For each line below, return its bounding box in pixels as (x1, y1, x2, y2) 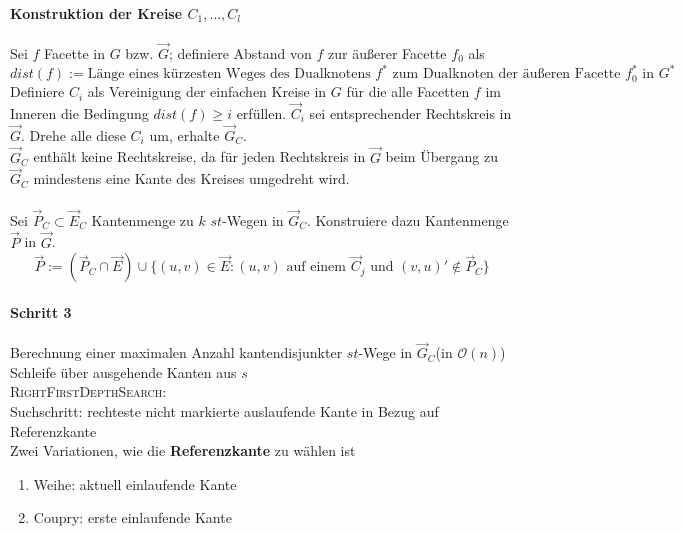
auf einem (286, 260, 346, 275)
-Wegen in (222, 209, 284, 230)
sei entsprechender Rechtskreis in (309, 102, 512, 123)
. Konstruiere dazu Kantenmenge (307, 209, 509, 230)
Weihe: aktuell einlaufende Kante (33, 473, 237, 494)
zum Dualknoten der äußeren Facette (392, 67, 621, 82)
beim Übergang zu (385, 146, 498, 167)
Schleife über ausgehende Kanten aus (10, 361, 237, 382)
